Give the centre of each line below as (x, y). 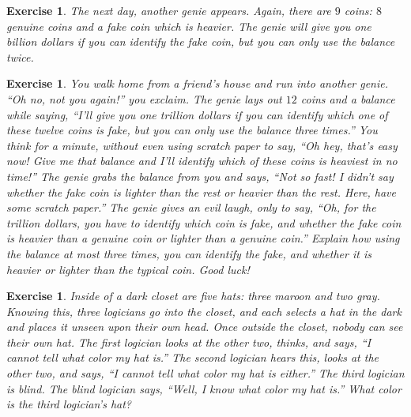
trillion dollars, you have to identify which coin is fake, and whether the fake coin (204, 222)
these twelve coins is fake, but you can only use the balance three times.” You (192, 130)
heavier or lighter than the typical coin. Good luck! (128, 269)
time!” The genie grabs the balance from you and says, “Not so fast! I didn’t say (200, 176)
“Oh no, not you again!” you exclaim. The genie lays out (144, 98)
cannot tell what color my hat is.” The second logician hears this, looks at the (192, 357)
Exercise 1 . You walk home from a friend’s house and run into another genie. (198, 83)
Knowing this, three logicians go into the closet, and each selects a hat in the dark (204, 311)
